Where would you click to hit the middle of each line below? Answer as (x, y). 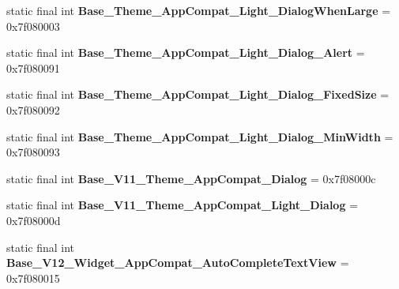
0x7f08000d (34, 220)
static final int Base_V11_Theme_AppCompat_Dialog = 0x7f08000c (191, 178)
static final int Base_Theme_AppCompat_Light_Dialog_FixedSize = (198, 94)
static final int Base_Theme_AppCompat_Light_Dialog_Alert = (186, 53)
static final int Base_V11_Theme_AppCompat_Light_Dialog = (183, 205)
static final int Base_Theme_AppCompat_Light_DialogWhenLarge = (199, 10)
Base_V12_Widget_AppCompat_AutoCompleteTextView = (178, 263)
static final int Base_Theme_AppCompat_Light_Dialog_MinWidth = (200, 136)
